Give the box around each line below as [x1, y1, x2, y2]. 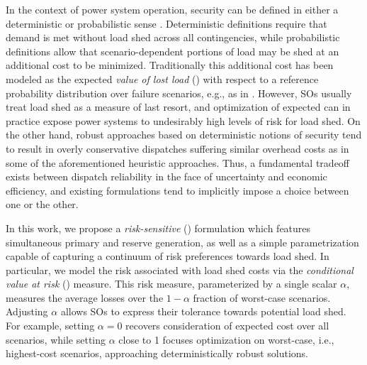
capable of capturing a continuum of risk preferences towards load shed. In [6, 249, 329, 263]
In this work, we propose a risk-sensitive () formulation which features [6, 220, 311, 235]
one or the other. [6, 197, 79, 212]
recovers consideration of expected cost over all [125, 318, 329, 333]
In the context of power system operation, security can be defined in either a [6, 2, 339, 16]
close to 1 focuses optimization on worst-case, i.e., [118, 332, 334, 347]
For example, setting [6, 318, 95, 333]
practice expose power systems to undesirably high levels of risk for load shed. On [6, 113, 361, 128]
